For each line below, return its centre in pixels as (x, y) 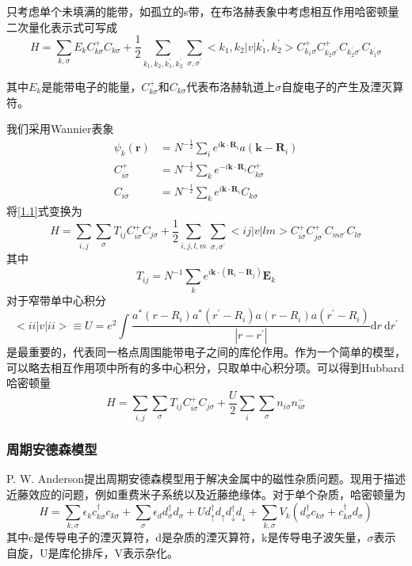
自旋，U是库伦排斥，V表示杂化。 (92, 553)
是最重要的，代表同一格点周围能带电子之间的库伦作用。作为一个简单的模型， (206, 352)
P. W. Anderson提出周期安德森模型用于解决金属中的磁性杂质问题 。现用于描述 (206, 478)
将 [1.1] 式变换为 (44, 211)
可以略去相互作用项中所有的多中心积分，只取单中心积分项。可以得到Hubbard (206, 367)
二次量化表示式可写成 (62, 27)
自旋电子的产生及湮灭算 (343, 86)
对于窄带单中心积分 (56, 300)
